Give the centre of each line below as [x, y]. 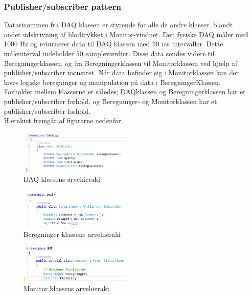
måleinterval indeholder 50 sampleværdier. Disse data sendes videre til [109, 53]
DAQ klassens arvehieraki [62, 179]
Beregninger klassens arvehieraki [72, 234]
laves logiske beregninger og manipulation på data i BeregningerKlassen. [112, 82]
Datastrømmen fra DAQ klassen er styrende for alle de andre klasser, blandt [118, 25]
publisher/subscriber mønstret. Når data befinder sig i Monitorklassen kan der [122, 73]
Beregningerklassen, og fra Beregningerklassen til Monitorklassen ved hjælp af [121, 63]
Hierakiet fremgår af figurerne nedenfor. [64, 120]
